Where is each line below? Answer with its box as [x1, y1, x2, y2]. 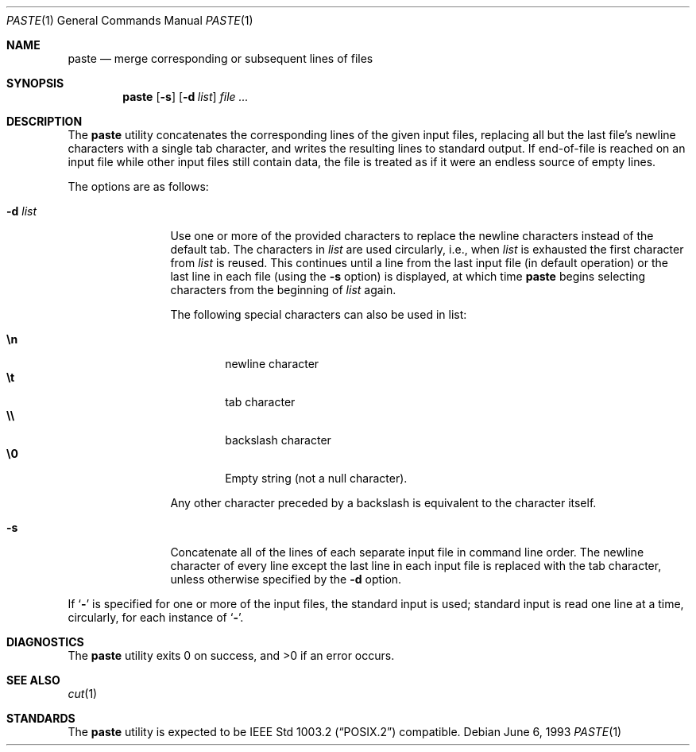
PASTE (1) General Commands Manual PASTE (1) [6, 14, 253, 27]
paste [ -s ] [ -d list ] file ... [122, 90, 249, 103]
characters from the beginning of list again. [170, 283, 396, 297]
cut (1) [68, 687, 98, 700]
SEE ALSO [6, 673, 60, 687]
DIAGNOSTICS [6, 635, 84, 649]
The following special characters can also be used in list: [170, 308, 467, 321]
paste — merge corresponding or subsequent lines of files [68, 52, 373, 65]
